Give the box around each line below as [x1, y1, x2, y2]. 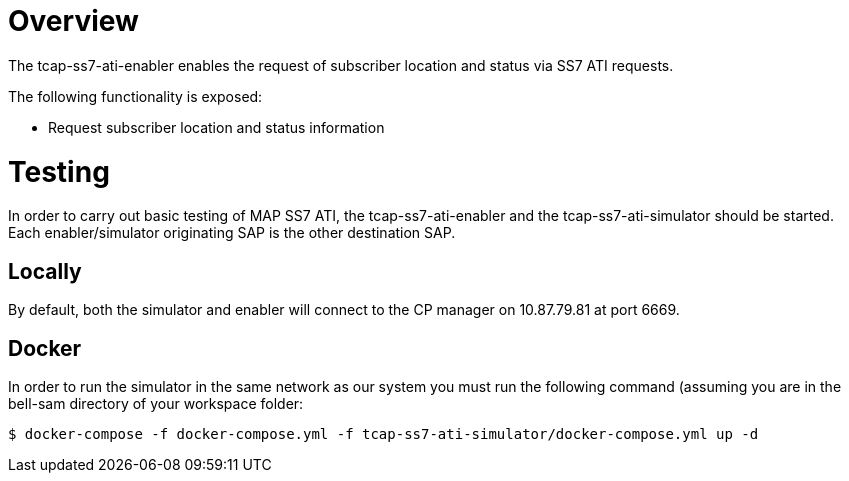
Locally [8, 258, 82, 284]
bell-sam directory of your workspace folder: [8, 394, 304, 412]
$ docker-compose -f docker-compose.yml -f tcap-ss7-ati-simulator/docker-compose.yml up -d [8, 425, 759, 442]
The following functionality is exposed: [8, 87, 263, 105]
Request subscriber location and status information [48, 118, 385, 136]
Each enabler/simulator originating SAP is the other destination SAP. [8, 224, 456, 242]
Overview [8, 4, 139, 38]
